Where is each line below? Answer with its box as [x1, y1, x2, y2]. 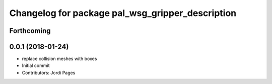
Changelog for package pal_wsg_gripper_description [9, 7, 237, 18]
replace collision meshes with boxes [22, 55, 97, 62]
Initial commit [22, 62, 50, 68]
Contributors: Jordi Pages [22, 69, 76, 75]
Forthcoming [9, 26, 51, 35]
